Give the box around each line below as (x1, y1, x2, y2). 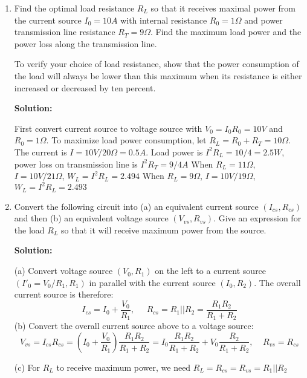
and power (244, 13, 283, 26)
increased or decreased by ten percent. (14, 81, 156, 94)
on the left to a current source (155, 264, 267, 277)
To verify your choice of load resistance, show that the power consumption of (14, 57, 299, 70)
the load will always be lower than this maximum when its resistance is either (14, 69, 302, 82)
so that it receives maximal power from (150, 2, 296, 14)
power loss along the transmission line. (14, 37, 157, 50)
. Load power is (146, 145, 203, 158)
